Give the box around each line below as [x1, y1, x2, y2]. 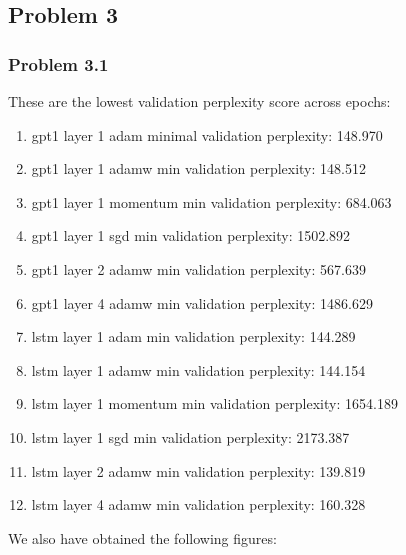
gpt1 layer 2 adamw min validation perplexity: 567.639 [31, 258, 366, 279]
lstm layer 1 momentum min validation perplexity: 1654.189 [31, 393, 398, 414]
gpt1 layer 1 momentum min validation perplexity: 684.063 [31, 191, 392, 212]
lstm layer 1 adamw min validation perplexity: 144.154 [31, 359, 366, 380]
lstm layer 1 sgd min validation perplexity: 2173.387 [31, 426, 350, 447]
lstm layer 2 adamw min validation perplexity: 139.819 [31, 460, 366, 481]
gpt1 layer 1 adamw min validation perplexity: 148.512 [31, 158, 366, 179]
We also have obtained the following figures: [8, 527, 277, 548]
